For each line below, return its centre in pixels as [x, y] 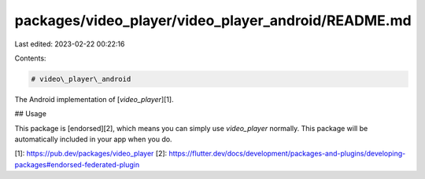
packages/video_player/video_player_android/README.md [213, 20]
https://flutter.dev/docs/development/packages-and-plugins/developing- [287, 154]
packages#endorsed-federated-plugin [77, 164]
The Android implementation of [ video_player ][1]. [94, 99]
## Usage [31, 114]
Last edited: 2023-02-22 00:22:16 [70, 44]
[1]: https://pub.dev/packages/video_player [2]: [91, 154]
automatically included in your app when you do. [93, 139]
